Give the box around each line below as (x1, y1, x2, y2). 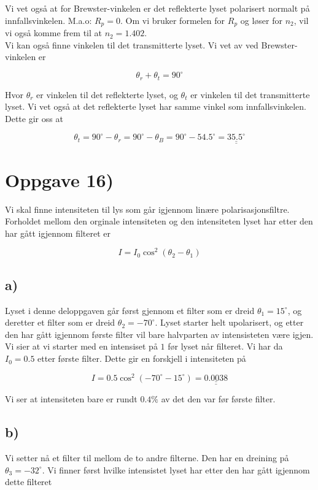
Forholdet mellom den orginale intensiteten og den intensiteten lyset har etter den (5, 215, 313, 228)
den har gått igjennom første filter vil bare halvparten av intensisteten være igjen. (5, 327, 314, 340)
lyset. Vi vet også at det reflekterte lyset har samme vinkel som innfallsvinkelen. (5, 100, 306, 113)
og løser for (240, 13, 282, 26)
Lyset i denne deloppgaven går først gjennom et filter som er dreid (5, 304, 255, 316)
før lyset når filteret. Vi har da (168, 340, 283, 353)
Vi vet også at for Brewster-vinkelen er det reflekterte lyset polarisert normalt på (5, 2, 310, 14)
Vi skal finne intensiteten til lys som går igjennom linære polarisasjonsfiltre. (5, 202, 290, 215)
